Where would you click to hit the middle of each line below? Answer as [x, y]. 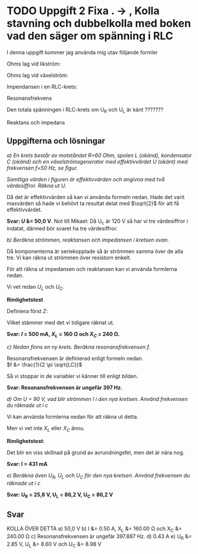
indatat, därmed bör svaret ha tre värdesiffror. [62, 229]
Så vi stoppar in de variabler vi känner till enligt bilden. [72, 376]
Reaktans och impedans [36, 122]
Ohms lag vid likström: [34, 64]
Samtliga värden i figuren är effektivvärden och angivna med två [86, 179]
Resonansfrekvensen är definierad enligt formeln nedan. [75, 358]
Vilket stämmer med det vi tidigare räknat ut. [60, 322]
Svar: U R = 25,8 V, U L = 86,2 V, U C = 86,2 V [60, 495]
